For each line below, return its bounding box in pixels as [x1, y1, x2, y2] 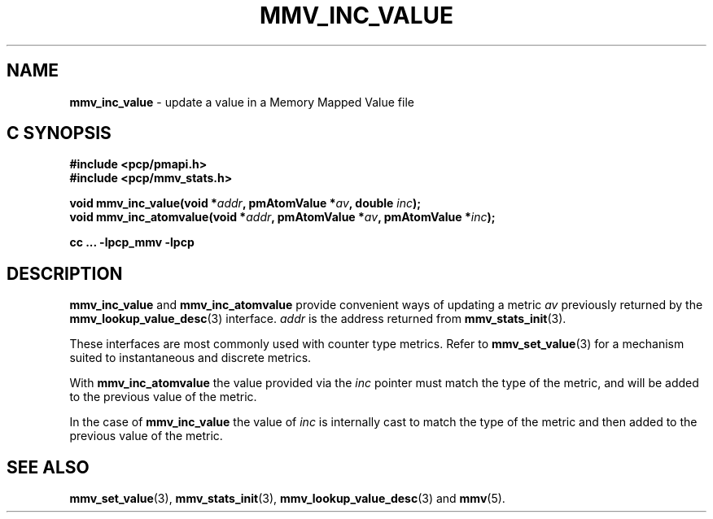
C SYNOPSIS [7, 123, 112, 144]
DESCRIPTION [7, 263, 123, 284]
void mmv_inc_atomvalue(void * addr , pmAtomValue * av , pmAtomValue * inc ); [69, 210, 496, 225]
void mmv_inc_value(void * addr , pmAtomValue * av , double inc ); [69, 196, 422, 211]
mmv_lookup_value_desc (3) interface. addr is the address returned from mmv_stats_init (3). [69, 312, 566, 326]
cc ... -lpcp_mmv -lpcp [69, 235, 195, 250]
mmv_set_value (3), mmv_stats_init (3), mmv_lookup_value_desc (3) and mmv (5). [69, 491, 505, 506]
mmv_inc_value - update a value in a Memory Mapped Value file [69, 94, 414, 109]
